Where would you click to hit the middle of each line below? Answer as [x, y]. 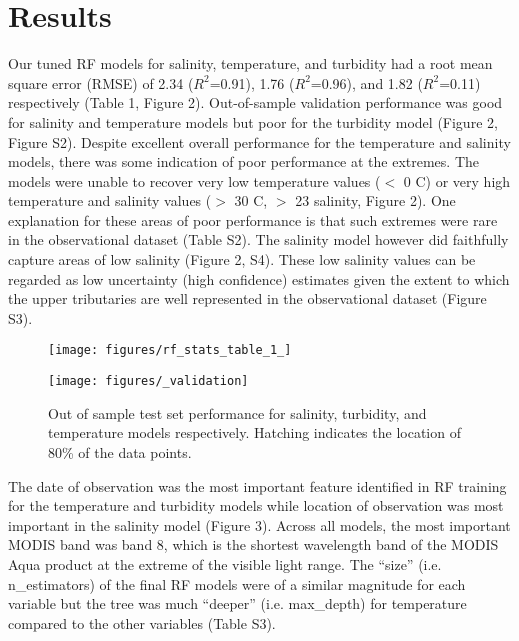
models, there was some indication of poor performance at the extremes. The [244, 161]
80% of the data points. [120, 451]
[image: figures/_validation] [148, 381]
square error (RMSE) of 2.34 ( [101, 82]
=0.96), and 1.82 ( [366, 82]
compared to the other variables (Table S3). [142, 622]
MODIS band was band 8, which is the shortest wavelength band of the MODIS [253, 544]
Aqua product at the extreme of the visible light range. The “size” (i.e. [225, 563]
